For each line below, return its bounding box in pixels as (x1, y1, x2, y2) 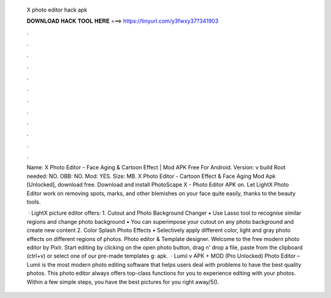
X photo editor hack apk (26, 6, 88, 13)
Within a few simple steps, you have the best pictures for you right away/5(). (26, 278, 219, 285)
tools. (26, 198, 41, 205)
